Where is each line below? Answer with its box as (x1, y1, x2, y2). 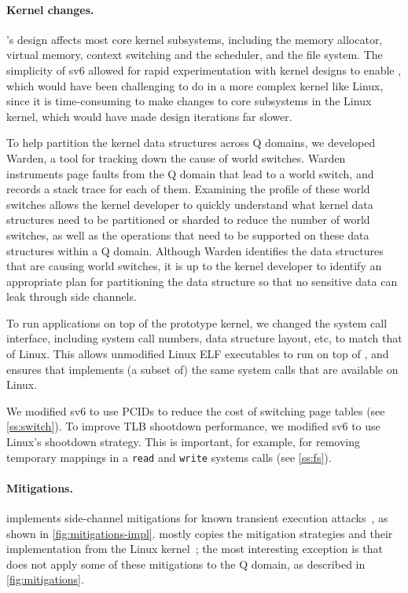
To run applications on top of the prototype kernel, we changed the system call (6, 314, 388, 331)
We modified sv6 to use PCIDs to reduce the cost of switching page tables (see (6, 402, 385, 419)
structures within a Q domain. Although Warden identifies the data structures (6, 242, 384, 258)
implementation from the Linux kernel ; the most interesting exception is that (6, 540, 383, 557)
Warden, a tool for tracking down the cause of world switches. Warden (6, 149, 346, 166)
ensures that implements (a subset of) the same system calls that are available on (6, 361, 399, 377)
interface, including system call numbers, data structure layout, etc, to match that (6, 330, 402, 346)
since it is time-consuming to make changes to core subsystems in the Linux (6, 93, 372, 109)
